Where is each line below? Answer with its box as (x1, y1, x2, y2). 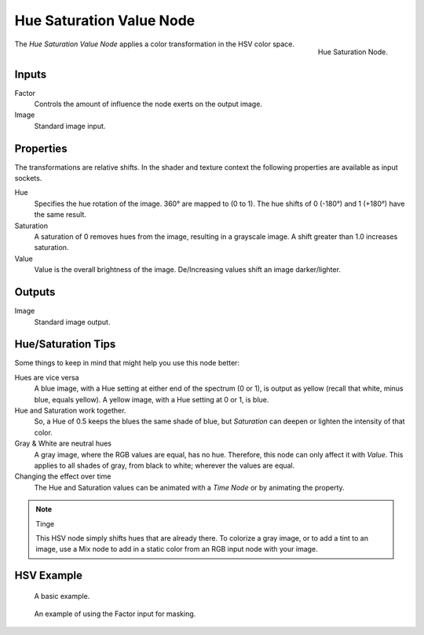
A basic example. (34, 591, 90, 600)
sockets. (14, 174, 42, 183)
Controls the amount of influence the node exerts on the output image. (34, 99, 263, 109)
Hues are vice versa (14, 373, 79, 382)
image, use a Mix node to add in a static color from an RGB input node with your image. (35, 545, 318, 554)
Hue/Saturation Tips (14, 338, 116, 351)
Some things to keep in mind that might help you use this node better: (14, 358, 239, 368)
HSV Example (14, 569, 82, 582)
